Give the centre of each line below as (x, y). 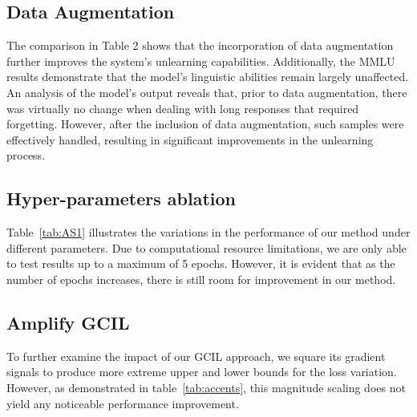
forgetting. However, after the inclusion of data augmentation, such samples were (205, 124)
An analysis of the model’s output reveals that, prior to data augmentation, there (207, 92)
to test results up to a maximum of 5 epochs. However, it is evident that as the (201, 263)
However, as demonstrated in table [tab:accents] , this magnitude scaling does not (206, 387)
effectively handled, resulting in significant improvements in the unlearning (190, 139)
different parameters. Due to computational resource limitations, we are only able (206, 247)
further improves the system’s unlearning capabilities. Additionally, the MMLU (201, 61)
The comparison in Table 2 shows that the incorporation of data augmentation (200, 45)
